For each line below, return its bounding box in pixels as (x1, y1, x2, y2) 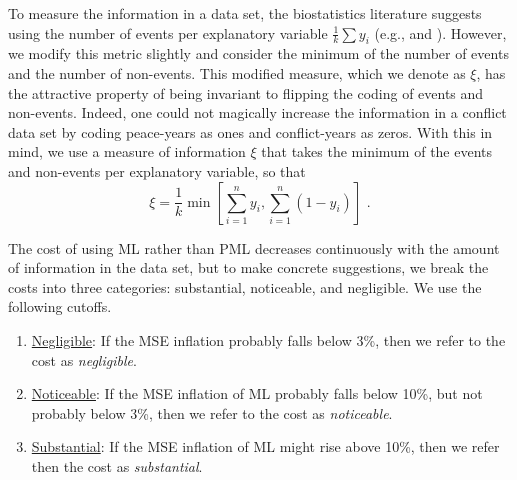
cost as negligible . (31, 349, 137, 370)
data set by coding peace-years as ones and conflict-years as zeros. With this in (8, 121, 493, 142)
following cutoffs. (8, 296, 112, 317)
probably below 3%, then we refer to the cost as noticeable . (31, 402, 393, 423)
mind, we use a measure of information (8, 141, 246, 162)
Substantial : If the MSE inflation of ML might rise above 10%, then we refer (31, 436, 500, 457)
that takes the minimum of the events (261, 141, 493, 162)
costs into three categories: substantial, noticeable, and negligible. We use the (8, 276, 482, 297)
